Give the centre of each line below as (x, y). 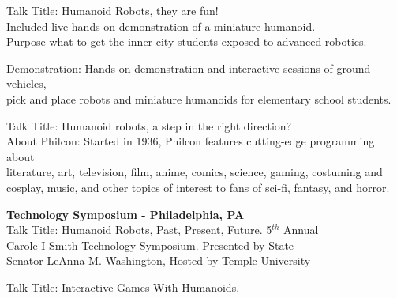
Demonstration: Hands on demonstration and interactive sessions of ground (189, 68)
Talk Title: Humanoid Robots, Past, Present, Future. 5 (139, 230)
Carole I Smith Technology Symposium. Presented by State (150, 245)
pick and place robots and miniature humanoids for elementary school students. (199, 98)
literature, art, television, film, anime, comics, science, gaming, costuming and (195, 172)
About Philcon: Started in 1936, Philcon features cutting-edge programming (191, 141)
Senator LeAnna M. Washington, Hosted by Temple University (159, 260)
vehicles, (26, 83)
